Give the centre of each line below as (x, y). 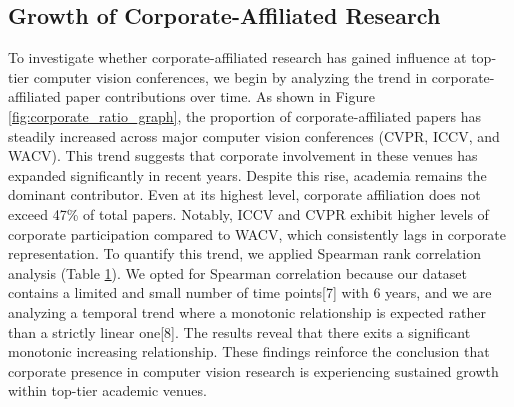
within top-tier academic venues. (107, 390)
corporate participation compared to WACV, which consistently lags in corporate (257, 233)
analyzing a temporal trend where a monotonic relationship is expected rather (247, 311)
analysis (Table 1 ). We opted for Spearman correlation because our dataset (238, 272)
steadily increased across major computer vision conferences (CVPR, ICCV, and (254, 135)
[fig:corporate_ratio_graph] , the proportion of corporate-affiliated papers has (245, 115)
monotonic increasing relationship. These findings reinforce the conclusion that (249, 351)
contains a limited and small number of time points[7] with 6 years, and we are (250, 292)
